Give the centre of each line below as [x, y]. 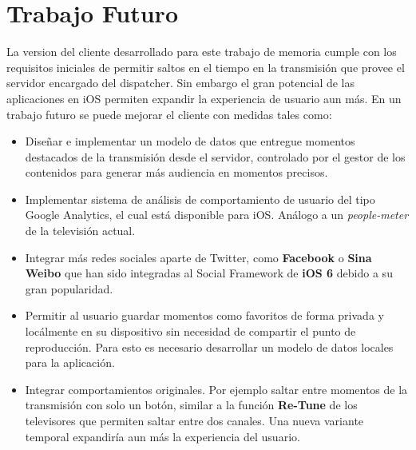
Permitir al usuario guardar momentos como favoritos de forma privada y [204, 315]
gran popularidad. [69, 288]
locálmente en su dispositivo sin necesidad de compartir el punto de [190, 331]
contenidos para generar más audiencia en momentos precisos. [176, 172]
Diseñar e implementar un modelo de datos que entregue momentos [190, 141]
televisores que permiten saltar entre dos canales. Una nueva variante [194, 420]
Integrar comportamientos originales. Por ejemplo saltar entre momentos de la [216, 389]
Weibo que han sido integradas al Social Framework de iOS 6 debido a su [209, 273]
